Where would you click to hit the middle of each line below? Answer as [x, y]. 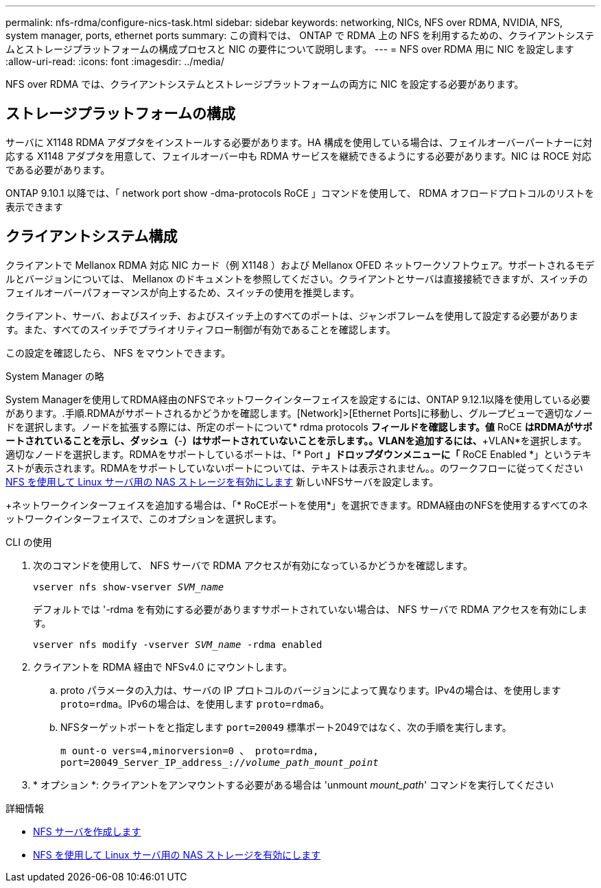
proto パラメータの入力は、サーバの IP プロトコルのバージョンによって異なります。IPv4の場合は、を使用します [311, 690]
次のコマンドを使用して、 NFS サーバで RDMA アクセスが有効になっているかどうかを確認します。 [253, 565]
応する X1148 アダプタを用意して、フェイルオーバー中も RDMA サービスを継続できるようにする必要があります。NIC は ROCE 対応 [298, 156]
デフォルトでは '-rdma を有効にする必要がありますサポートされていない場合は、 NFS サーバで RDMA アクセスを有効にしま [310, 609]
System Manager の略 [55, 376]
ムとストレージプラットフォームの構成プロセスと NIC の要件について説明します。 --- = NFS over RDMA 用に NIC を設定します [290, 49]
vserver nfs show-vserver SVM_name [129, 587]
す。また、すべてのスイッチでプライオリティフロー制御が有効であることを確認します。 [201, 329]
